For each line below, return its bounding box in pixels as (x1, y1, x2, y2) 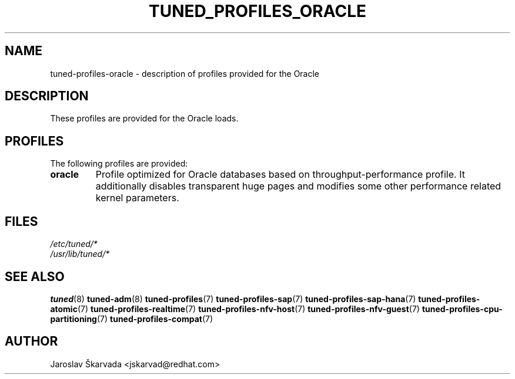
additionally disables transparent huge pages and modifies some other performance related (95, 180, 501, 192)
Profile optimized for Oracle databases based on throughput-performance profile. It (95, 168, 465, 181)
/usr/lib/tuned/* (50, 249, 110, 259)
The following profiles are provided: (50, 158, 188, 169)
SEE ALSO (5, 269, 65, 284)
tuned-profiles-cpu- (422, 303, 503, 314)
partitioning (50, 313, 97, 324)
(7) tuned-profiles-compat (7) (96, 313, 213, 324)
